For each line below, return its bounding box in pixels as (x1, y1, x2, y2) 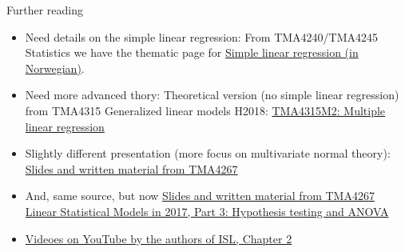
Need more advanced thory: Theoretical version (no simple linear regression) (25, 86, 399, 103)
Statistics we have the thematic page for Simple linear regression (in (25, 44, 359, 61)
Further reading (6, 2, 84, 18)
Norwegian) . (25, 59, 85, 76)
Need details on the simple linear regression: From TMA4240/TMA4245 (25, 28, 379, 45)
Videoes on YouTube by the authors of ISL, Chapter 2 (25, 230, 292, 246)
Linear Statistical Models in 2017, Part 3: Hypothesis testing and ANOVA (25, 202, 389, 219)
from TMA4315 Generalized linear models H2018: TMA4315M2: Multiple (25, 102, 386, 118)
